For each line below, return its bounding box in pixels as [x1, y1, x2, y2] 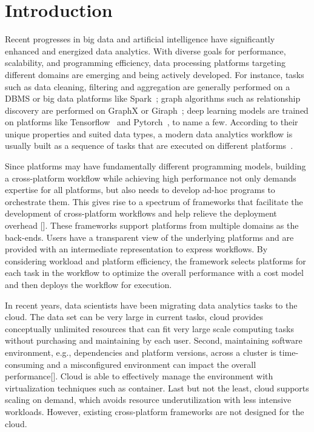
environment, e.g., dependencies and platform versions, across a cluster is [5, 345, 276, 358]
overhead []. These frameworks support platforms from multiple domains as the [5, 219, 299, 232]
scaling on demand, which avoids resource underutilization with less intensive [5, 393, 292, 406]
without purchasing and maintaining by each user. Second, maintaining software [5, 334, 302, 347]
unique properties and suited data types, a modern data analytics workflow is [5, 127, 293, 140]
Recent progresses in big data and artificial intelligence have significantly [5, 33, 275, 45]
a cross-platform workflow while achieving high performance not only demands [5, 171, 296, 184]
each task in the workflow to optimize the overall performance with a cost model [5, 266, 304, 279]
